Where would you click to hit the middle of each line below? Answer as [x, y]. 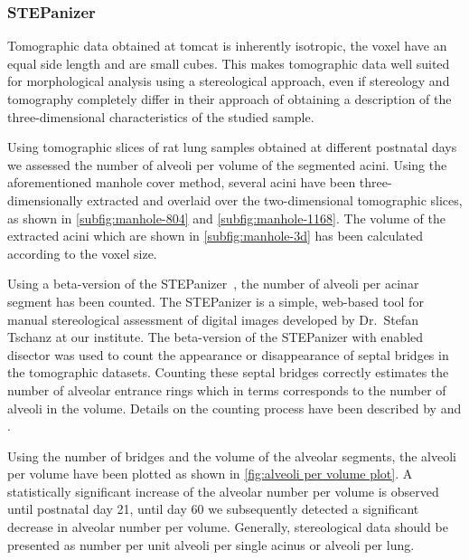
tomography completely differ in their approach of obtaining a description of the [230, 99]
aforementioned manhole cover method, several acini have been [182, 182]
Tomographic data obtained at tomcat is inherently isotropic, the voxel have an [227, 46]
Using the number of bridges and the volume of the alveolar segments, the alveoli [232, 456]
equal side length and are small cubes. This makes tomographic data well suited [229, 63]
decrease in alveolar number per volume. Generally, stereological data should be [228, 527]
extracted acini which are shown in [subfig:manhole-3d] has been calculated [215, 236]
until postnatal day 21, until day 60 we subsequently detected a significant [213, 509]
